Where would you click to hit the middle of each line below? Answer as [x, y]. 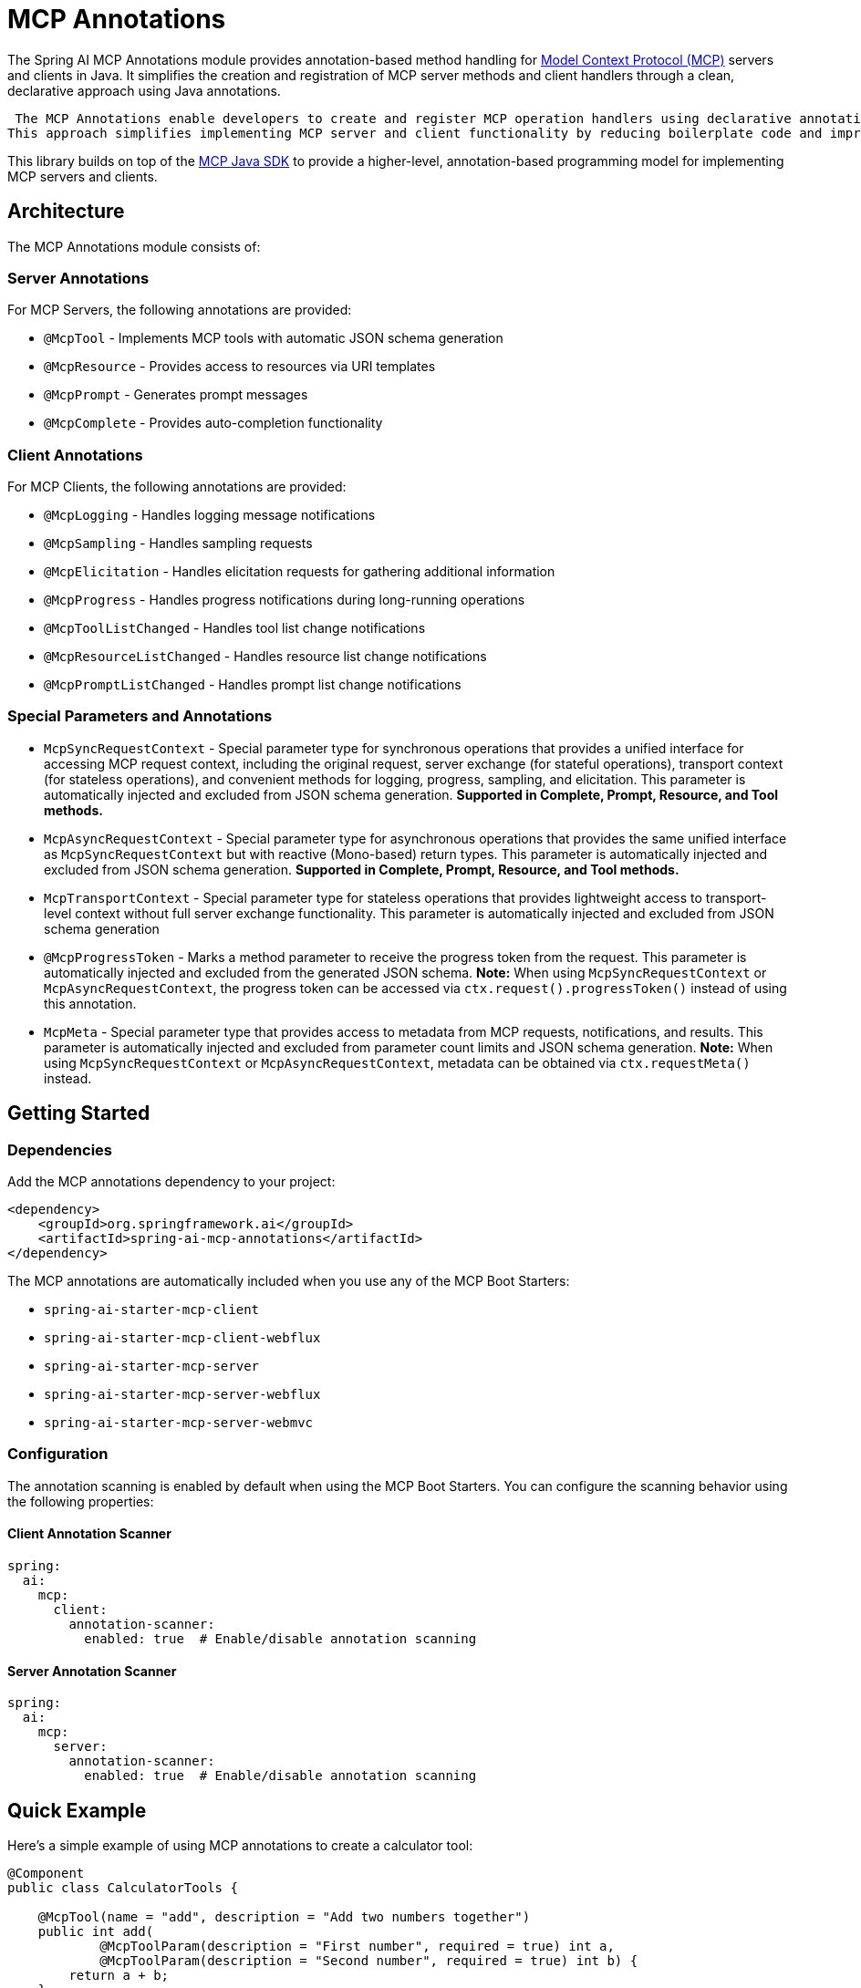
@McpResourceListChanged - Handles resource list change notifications [265, 657]
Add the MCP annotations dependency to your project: [171, 1182]
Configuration [58, 1454]
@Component [46, 1874]
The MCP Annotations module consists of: [134, 246]
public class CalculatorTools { [123, 1888]
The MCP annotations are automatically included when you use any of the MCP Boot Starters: [289, 1281]
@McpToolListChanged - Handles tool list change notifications [235, 628]
